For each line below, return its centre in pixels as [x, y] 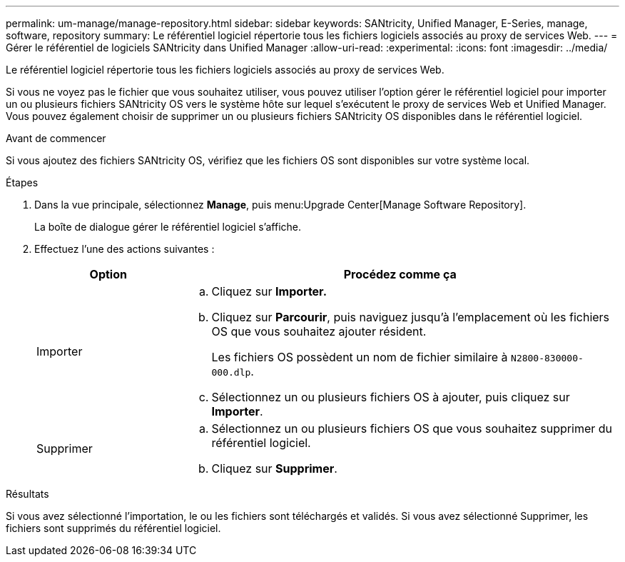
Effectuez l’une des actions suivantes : [125, 249]
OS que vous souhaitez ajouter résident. [319, 331]
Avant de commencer [56, 138]
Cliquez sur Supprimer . [274, 468]
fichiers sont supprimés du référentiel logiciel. [113, 528]
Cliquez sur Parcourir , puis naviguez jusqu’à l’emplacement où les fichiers [411, 317]
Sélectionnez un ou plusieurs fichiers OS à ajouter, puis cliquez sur [391, 397]
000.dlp [231, 372]
